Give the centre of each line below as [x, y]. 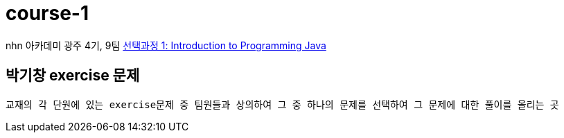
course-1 [47, 13]
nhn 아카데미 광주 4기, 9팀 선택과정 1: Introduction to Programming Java [166, 45]
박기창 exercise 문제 [73, 76]
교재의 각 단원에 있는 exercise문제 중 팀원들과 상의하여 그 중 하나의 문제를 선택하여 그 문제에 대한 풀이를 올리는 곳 [282, 104]
